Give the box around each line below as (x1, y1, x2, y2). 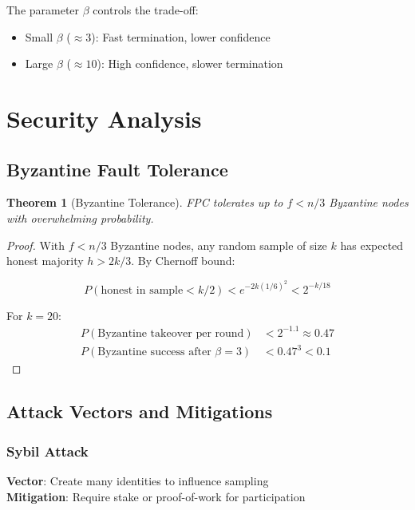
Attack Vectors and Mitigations (6, 399, 273, 424)
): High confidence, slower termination (97, 55, 283, 72)
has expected (340, 236, 404, 253)
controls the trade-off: (93, 2, 199, 18)
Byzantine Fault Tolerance (6, 156, 228, 181)
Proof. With (6, 236, 65, 253)
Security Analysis (6, 101, 202, 134)
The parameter (6, 2, 80, 18)
